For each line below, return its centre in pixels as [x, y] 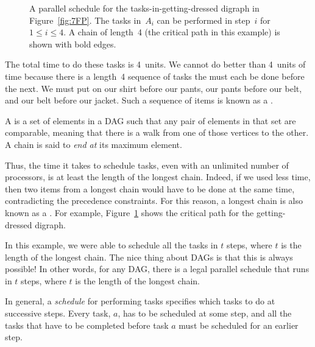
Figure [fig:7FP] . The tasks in [85, 20]
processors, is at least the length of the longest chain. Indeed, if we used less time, [158, 177]
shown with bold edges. [73, 44]
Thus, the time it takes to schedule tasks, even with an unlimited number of [147, 165]
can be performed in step [204, 20]
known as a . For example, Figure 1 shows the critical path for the [129, 212]
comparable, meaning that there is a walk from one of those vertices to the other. [157, 132]
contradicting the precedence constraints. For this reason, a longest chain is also [154, 201]
